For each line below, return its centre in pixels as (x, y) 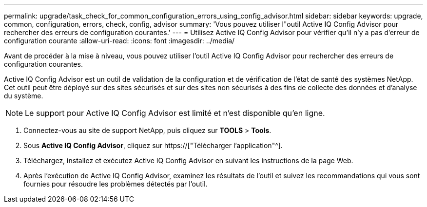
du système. (24, 96)
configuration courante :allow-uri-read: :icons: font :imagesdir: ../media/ (119, 41)
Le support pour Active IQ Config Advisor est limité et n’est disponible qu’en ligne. (175, 113)
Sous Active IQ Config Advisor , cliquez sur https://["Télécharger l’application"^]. (153, 145)
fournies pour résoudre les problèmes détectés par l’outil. (116, 184)
